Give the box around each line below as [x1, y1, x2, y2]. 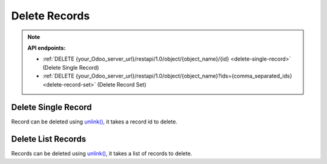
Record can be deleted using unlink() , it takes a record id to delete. [11, 118, 178, 125]
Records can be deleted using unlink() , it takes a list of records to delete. [11, 150, 193, 157]
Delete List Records [11, 134, 87, 145]
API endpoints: [27, 44, 66, 51]
